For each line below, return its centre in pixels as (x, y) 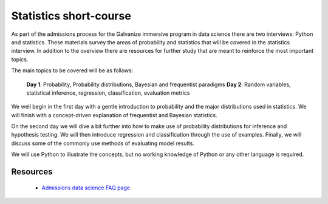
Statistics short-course (71, 16)
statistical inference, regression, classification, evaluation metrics (108, 93)
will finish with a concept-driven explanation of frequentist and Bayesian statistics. (114, 115)
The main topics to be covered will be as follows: (72, 70)
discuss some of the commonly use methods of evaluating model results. (103, 143)
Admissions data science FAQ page (86, 188)
